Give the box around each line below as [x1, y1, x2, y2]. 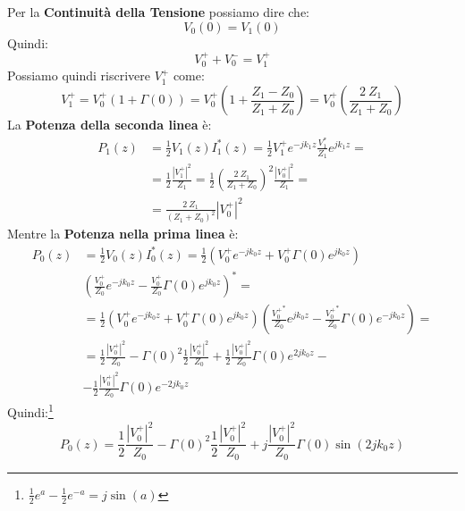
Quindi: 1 [7, 400, 54, 422]
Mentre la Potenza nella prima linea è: [7, 224, 239, 243]
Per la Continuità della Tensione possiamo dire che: [7, 3, 309, 21]
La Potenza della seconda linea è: [7, 115, 212, 134]
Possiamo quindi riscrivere [7, 66, 150, 85]
